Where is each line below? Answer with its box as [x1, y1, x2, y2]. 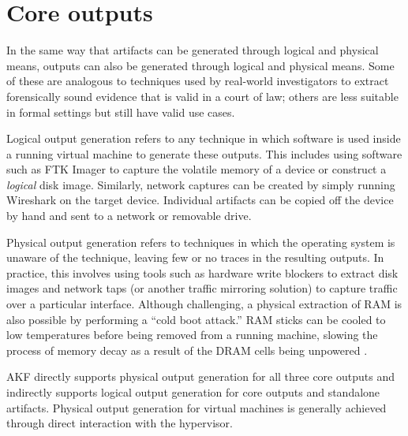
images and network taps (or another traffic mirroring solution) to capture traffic [6, 280, 398, 296]
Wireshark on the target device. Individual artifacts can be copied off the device [6, 192, 394, 208]
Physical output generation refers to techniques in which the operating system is [6, 233, 395, 250]
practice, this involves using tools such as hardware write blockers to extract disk [6, 264, 399, 281]
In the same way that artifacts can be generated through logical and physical [6, 42, 379, 58]
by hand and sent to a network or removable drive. [6, 207, 252, 224]
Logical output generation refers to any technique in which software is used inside [6, 130, 401, 147]
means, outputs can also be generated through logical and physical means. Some [6, 57, 395, 73]
